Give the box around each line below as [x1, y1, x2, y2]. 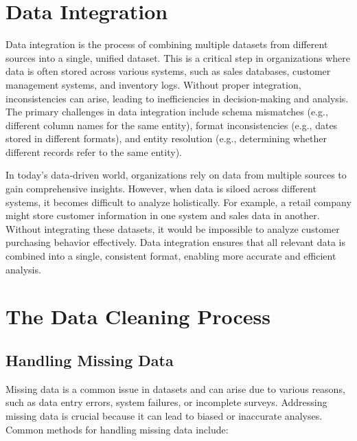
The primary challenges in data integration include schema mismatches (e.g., [5, 104, 328, 119]
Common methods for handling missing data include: [5, 422, 229, 436]
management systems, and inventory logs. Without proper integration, [5, 77, 301, 91]
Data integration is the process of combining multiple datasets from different [5, 37, 328, 52]
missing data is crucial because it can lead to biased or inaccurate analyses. [5, 408, 323, 422]
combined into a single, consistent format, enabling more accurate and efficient [5, 249, 336, 263]
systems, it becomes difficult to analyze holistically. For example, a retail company [5, 194, 352, 209]
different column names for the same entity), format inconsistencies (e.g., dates [5, 117, 338, 132]
